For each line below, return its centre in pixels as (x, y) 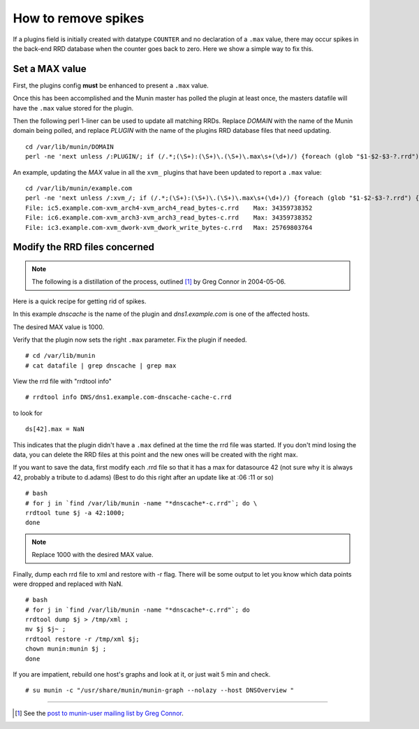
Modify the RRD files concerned (84, 247)
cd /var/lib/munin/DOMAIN (70, 146)
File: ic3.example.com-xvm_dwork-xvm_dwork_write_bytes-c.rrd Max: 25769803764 (169, 228)
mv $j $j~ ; (46, 629)
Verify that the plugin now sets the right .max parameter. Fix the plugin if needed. (130, 340)
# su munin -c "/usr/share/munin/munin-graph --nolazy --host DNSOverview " (160, 691)
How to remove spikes (79, 18)
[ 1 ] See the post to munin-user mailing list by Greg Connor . (100, 713)
